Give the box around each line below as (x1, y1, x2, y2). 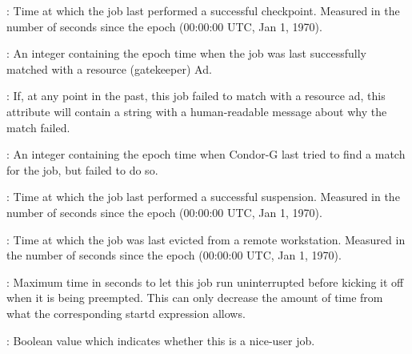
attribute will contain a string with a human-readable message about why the (6, 103, 387, 119)
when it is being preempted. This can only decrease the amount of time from (6, 289, 383, 306)
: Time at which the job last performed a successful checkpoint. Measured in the (6, 2, 400, 18)
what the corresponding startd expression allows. (6, 304, 246, 321)
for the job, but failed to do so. (6, 161, 158, 178)
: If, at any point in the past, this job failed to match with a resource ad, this (6, 87, 386, 104)
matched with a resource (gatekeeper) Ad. (6, 60, 212, 77)
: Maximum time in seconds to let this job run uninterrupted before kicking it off (6, 273, 404, 290)
